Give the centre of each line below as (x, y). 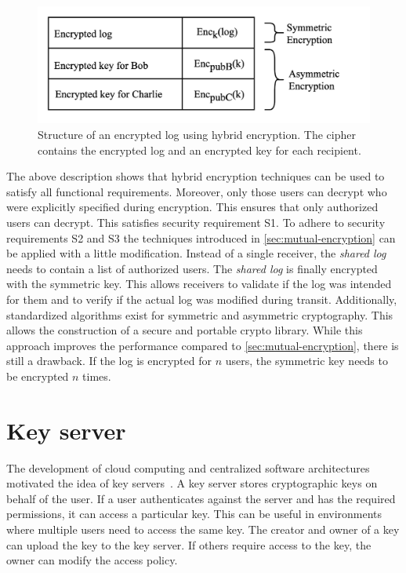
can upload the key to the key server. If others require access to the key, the (189, 544)
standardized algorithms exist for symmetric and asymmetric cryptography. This (200, 314)
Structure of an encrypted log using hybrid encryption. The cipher (197, 135)
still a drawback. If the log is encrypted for (109, 361)
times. (97, 376)
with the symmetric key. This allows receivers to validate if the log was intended (199, 284)
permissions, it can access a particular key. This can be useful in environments (194, 514)
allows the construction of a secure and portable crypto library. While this (185, 330)
